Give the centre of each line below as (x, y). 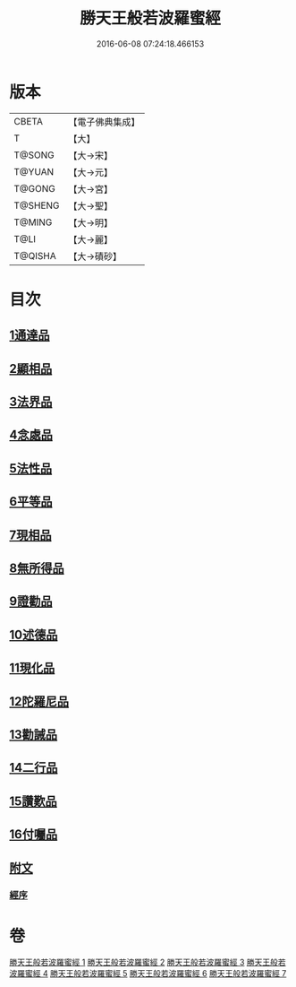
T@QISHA (35, 255)
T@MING (33, 222)
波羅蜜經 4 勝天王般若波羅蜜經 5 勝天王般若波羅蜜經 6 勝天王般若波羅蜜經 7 (148, 974)
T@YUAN (34, 171)
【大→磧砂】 (95, 256)
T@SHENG (37, 205)
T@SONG (34, 155)
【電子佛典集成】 (104, 122)
